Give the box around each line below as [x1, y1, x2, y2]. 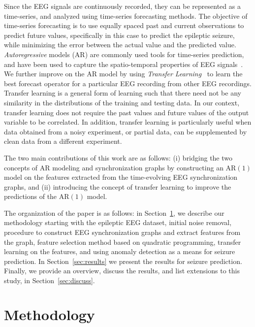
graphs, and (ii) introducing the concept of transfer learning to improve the [4, 181, 231, 192]
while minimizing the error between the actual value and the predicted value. [4, 39, 236, 50]
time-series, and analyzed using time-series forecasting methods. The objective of [4, 10, 248, 21]
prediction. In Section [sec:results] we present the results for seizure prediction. [4, 256, 242, 266]
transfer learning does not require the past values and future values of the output [4, 107, 249, 117]
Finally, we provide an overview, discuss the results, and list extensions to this [4, 265, 240, 276]
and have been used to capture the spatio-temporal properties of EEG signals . [4, 59, 243, 69]
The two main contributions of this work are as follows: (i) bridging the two [4, 152, 233, 163]
